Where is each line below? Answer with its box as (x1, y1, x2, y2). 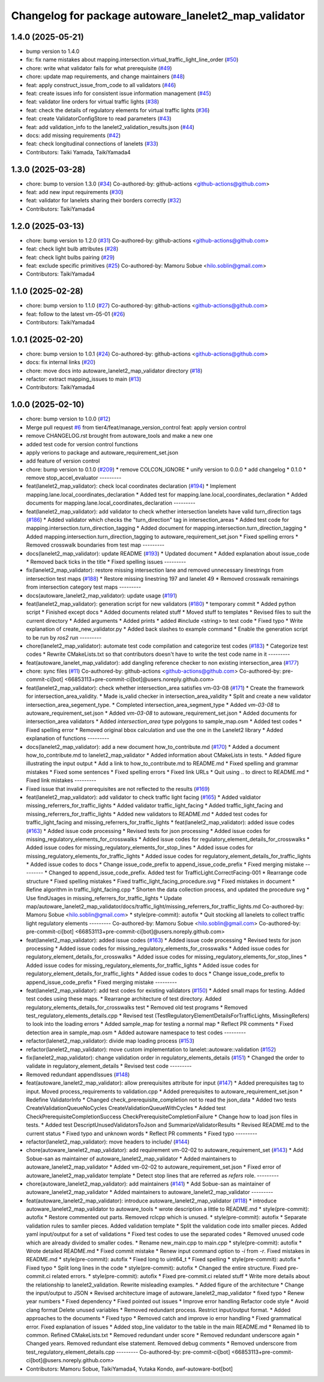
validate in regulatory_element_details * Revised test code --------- (26, 1062, 192, 1070)
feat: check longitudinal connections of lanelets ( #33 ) (26, 140, 158, 147)
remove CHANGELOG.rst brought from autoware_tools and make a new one (26, 432, 213, 440)
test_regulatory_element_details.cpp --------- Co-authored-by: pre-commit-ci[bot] (26, 1348, 230, 1356)
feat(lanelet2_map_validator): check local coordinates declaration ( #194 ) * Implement (26, 482, 236, 489)
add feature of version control (26, 457, 100, 465)
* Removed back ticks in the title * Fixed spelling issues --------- (26, 559, 186, 565)
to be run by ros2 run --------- (26, 634, 102, 641)
